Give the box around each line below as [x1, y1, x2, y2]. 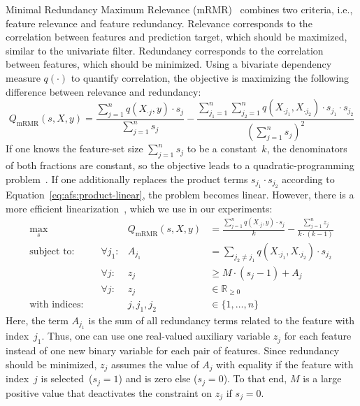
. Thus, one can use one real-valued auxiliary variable [41, 328, 271, 343]
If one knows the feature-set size [6, 141, 143, 156]
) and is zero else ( [118, 371, 198, 386]
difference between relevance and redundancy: [6, 84, 201, 99]
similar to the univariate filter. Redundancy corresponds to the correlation [6, 43, 324, 57]
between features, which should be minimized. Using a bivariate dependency [6, 57, 332, 71]
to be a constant [187, 141, 257, 156]
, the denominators [266, 141, 347, 156]
